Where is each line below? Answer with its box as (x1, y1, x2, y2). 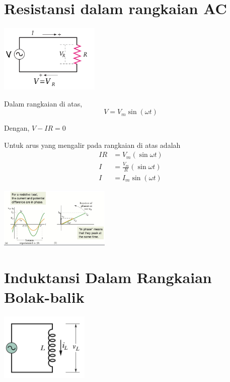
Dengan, (4, 123, 30, 133)
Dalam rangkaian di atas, (4, 98, 83, 108)
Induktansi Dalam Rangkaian (4, 267, 212, 288)
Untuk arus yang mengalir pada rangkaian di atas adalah (4, 139, 181, 150)
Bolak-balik (4, 287, 85, 307)
